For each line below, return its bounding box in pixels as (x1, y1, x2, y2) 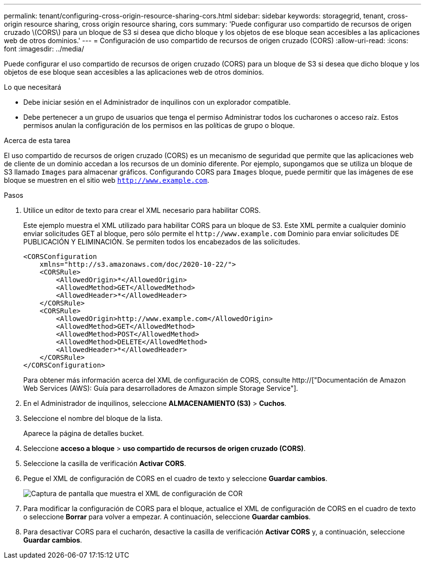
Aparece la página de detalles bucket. (23, 429, 144, 437)
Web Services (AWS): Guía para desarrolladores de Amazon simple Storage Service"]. (23, 384, 298, 392)
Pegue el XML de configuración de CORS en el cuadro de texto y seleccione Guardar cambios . (23, 474, 327, 483)
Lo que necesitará (4, 83, 62, 91)
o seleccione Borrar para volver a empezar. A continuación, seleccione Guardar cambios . (23, 513, 311, 521)
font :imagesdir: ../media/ (4, 45, 84, 53)
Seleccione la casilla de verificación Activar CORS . (23, 459, 186, 467)
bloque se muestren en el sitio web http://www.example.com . (4, 176, 210, 184)
